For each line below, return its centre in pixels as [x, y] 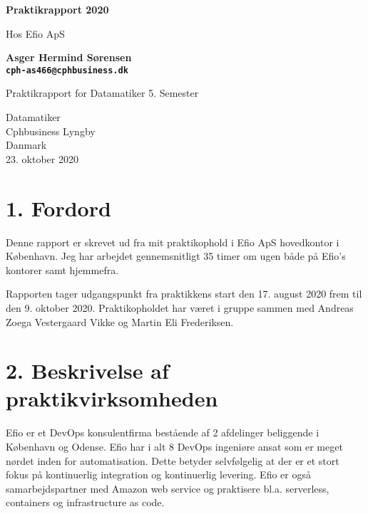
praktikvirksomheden [112, 398]
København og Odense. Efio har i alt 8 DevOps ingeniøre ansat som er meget [174, 446]
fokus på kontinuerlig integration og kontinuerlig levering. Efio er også [158, 474]
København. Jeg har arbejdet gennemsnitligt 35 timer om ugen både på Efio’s [176, 256]
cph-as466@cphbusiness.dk [67, 70]
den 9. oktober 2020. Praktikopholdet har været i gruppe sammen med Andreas [180, 307]
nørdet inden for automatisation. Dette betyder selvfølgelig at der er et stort [173, 460]
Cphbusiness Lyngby [51, 131]
